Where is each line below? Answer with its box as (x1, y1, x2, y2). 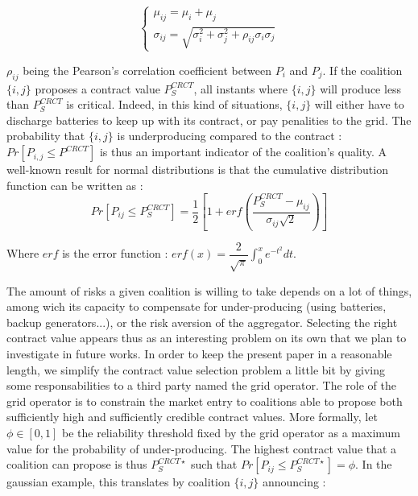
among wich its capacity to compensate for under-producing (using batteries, (6, 298, 387, 315)
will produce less (320, 80, 402, 97)
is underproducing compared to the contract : (117, 127, 342, 144)
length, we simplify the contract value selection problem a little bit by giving (6, 361, 386, 378)
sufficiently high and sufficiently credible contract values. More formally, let (6, 408, 378, 425)
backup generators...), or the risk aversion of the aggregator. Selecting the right (6, 313, 398, 330)
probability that (6, 127, 85, 144)
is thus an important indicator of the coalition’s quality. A (99, 143, 387, 160)
